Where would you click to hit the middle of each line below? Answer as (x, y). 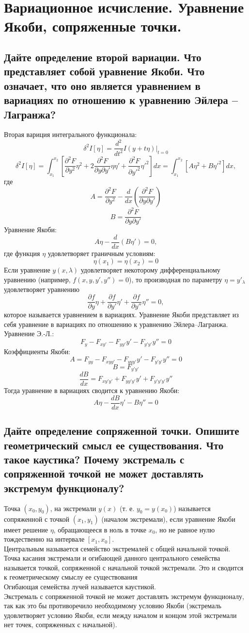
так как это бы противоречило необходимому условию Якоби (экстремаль (113, 606)
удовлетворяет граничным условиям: (101, 253)
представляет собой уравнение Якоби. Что (104, 71)
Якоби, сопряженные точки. (93, 26)
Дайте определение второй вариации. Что (103, 57)
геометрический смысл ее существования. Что (114, 445)
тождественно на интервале (44, 539)
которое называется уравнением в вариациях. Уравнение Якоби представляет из (121, 315)
